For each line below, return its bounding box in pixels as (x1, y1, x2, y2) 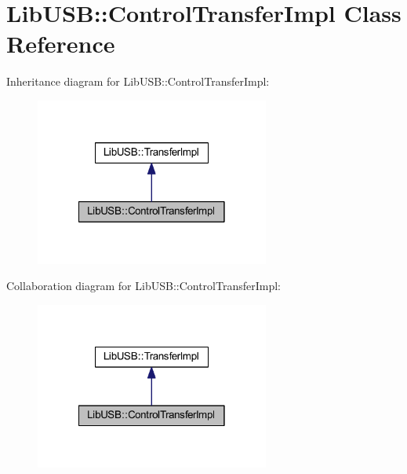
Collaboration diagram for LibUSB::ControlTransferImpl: (6, 277, 281, 294)
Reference (6, 28, 115, 60)
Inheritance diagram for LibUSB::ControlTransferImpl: (6, 73, 270, 90)
